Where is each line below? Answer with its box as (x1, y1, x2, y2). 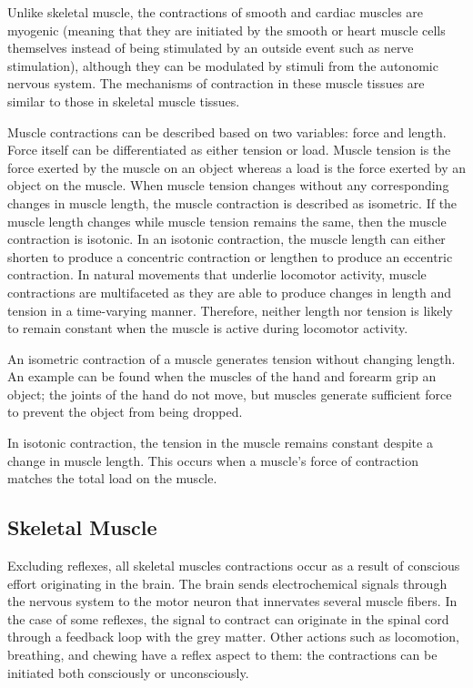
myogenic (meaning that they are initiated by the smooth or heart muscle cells (7, 20, 446, 39)
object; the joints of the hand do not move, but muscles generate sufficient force (7, 384, 452, 403)
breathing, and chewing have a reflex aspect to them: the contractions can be (7, 645, 438, 664)
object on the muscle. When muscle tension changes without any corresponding (7, 176, 449, 195)
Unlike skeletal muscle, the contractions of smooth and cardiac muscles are (7, 3, 424, 21)
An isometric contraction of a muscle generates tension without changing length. (7, 349, 456, 368)
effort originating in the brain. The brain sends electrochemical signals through (7, 573, 448, 592)
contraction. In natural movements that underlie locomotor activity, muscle (7, 265, 427, 284)
